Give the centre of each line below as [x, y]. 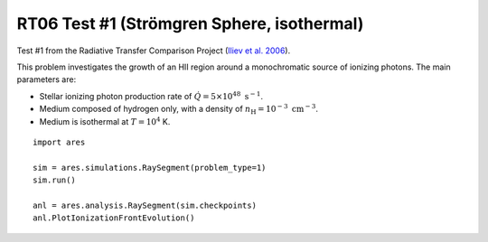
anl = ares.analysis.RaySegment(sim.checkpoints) [145, 205]
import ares [59, 142]
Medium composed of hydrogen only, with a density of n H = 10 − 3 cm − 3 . [178, 109]
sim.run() [54, 180]
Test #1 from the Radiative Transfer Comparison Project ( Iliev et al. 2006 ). [154, 51]
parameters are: [47, 79]
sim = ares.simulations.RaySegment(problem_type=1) [150, 168]
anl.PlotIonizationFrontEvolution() [114, 218]
